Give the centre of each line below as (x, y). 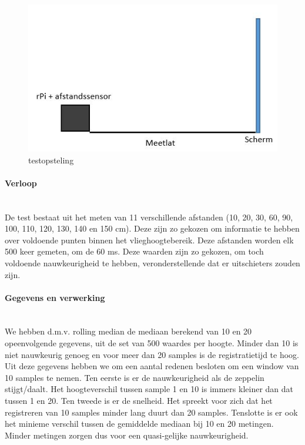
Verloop (21, 183)
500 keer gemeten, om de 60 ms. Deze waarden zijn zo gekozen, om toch (134, 251)
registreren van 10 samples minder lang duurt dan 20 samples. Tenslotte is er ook (151, 412)
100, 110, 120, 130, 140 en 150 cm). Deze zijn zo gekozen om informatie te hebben (152, 228)
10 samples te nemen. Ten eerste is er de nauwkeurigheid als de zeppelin (135, 377)
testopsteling (51, 160)
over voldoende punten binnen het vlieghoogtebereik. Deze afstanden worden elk (149, 240)
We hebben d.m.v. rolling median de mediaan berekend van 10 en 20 (128, 331)
